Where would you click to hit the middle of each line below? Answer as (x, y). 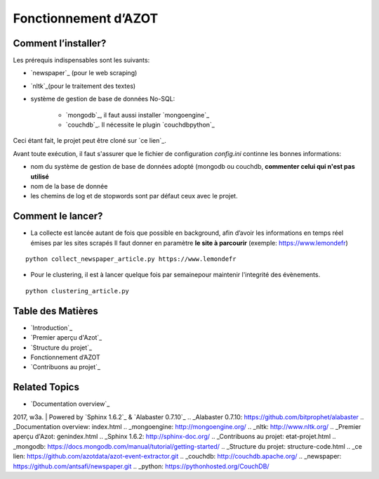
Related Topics (46, 387)
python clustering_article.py (78, 291)
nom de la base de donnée (69, 186)
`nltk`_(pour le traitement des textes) (83, 86)
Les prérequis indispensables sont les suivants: (81, 60)
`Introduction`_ (52, 328)
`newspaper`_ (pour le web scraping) (84, 73)
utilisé (40, 177)
